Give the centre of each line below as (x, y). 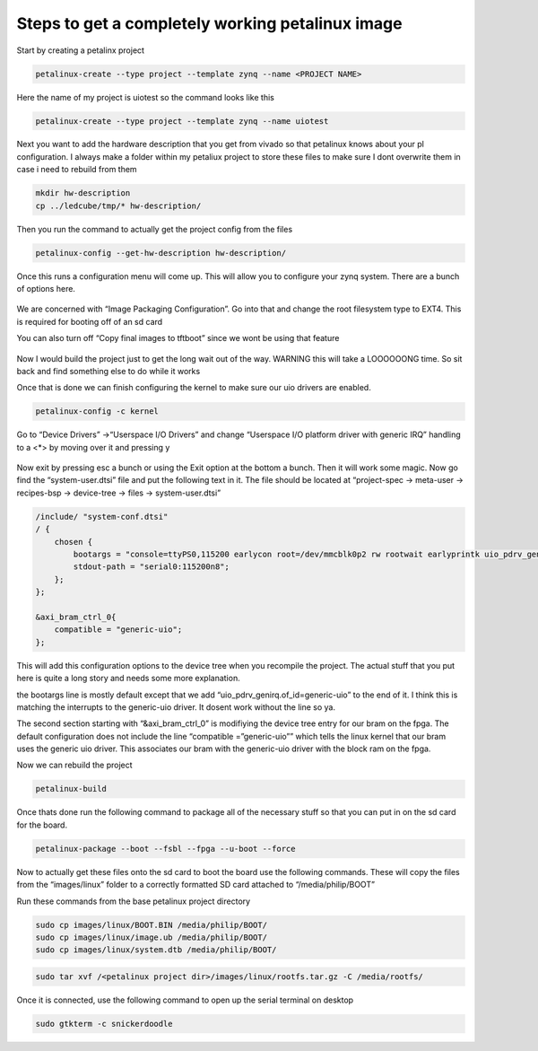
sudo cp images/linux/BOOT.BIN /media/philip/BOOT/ (152, 925)
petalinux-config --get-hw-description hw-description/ (161, 253)
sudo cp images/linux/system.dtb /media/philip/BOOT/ (156, 950)
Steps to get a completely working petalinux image (209, 23)
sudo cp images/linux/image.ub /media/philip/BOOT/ (152, 937)
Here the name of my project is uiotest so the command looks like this (146, 97)
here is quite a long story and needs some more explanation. (129, 679)
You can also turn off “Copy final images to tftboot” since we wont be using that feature (178, 338)
